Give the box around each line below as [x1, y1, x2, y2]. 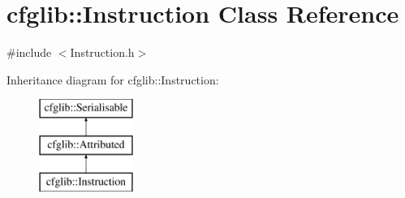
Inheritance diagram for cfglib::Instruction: [6, 71, 219, 88]
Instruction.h [70, 44, 135, 61]
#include [6, 44, 52, 61]
